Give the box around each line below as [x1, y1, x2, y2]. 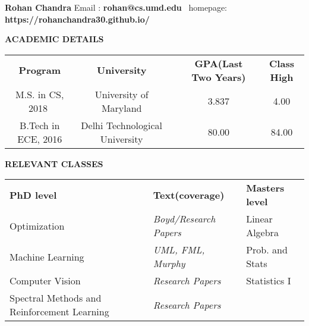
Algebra [246, 225, 279, 240]
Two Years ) [191, 70, 246, 84]
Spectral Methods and [10, 291, 102, 305]
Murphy [153, 256, 185, 271]
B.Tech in [20, 118, 60, 132]
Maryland [101, 101, 142, 115]
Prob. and [246, 243, 288, 257]
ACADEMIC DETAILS [5, 33, 104, 45]
